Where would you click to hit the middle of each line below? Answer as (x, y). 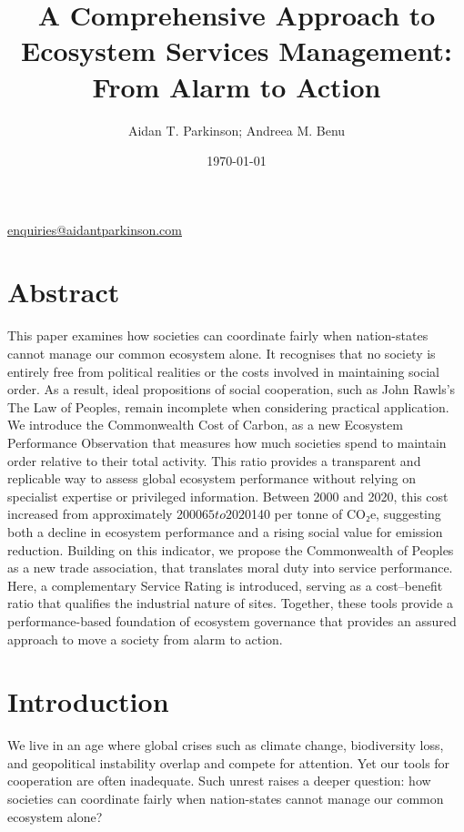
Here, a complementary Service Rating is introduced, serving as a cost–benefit (225, 585)
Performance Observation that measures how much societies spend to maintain (227, 442)
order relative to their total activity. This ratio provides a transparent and (214, 460)
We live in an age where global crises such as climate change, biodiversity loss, (226, 745)
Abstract (64, 292)
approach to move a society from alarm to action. (145, 639)
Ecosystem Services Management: (237, 51)
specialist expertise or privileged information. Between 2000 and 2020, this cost (228, 496)
